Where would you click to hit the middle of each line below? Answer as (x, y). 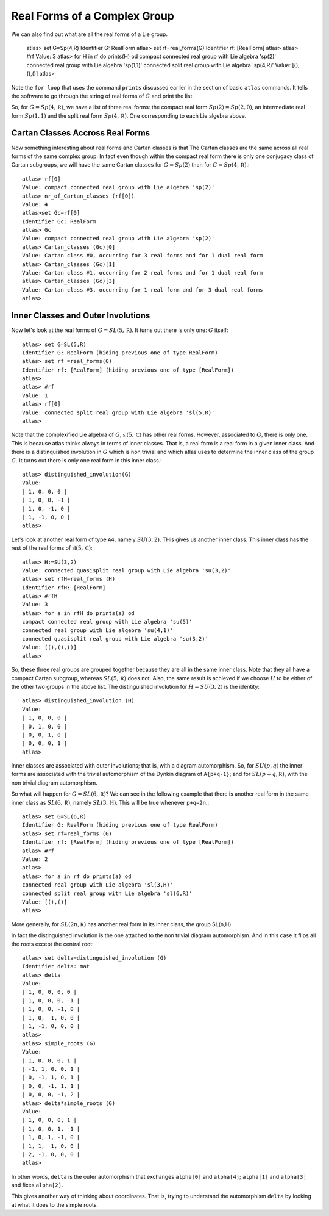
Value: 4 (35, 204)
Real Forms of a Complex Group (93, 16)
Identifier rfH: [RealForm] (64, 588)
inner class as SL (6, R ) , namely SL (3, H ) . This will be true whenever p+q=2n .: (110, 802)
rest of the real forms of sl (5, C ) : (52, 548)
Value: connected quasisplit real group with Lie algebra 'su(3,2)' (126, 570)
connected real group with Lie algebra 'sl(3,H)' (98, 885)
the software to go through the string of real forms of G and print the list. (103, 96)
